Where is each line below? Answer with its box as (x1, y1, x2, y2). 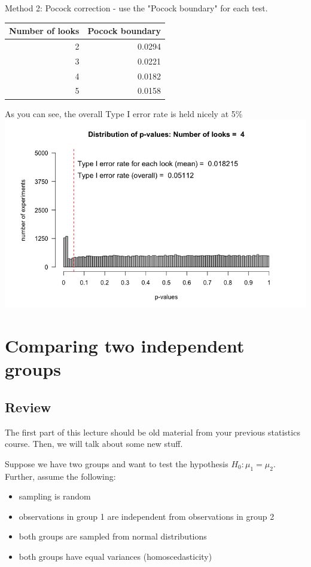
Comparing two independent (5, 333, 245, 357)
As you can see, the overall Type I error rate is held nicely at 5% (5, 107, 243, 119)
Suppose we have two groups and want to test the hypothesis (5, 457, 228, 470)
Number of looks (9, 24, 80, 37)
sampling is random (19, 490, 91, 502)
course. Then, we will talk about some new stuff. (5, 437, 183, 450)
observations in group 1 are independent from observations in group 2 (19, 510, 275, 522)
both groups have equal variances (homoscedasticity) (19, 550, 212, 562)
